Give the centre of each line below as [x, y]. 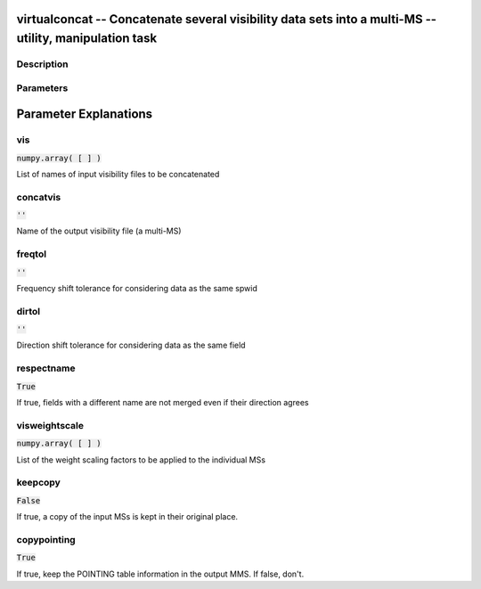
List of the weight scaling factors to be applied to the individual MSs [141, 460]
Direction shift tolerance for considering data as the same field [131, 345]
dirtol [29, 311]
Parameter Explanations [85, 115]
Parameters [42, 87]
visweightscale [50, 425]
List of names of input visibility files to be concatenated [118, 174]
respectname [46, 368]
